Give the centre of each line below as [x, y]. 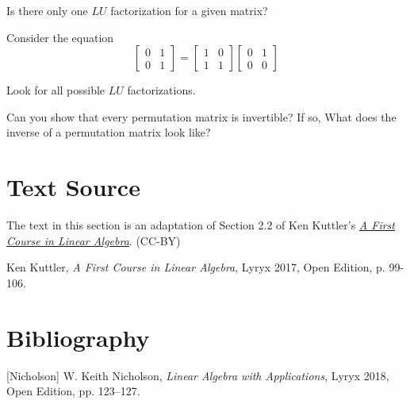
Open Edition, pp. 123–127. [73, 391]
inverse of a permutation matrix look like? [109, 132]
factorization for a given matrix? [189, 10]
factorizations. [161, 90]
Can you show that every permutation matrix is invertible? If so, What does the [201, 116]
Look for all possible [56, 90]
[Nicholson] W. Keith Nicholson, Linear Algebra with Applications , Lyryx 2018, [198, 375]
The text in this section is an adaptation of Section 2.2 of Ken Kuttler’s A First [201, 225]
